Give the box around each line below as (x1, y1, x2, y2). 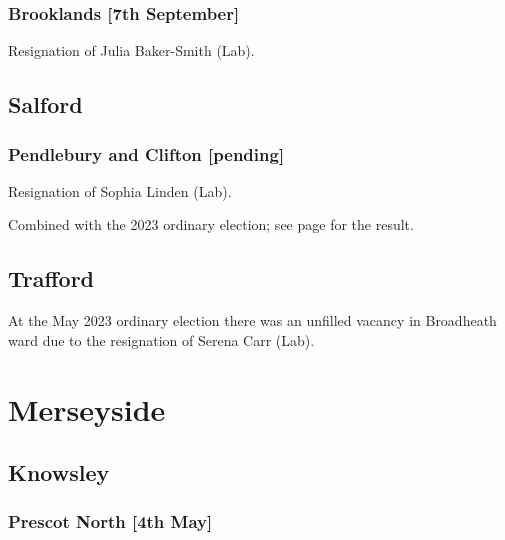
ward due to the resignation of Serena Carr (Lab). (8, 329, 315, 350)
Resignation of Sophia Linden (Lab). (8, 180, 232, 201)
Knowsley (8, 457, 110, 488)
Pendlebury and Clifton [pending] (8, 141, 285, 166)
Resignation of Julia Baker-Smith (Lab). (8, 40, 255, 61)
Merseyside (8, 388, 166, 429)
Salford (8, 89, 83, 120)
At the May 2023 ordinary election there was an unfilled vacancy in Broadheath (8, 310, 497, 331)
